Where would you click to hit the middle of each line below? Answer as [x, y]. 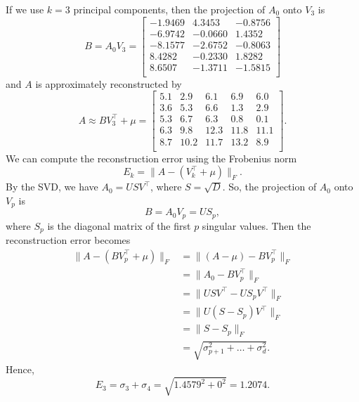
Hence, [20, 369]
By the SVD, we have [52, 187]
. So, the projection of [269, 187]
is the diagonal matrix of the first [119, 225]
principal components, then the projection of [169, 9]
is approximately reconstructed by [109, 83]
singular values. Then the [256, 225]
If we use [25, 9]
